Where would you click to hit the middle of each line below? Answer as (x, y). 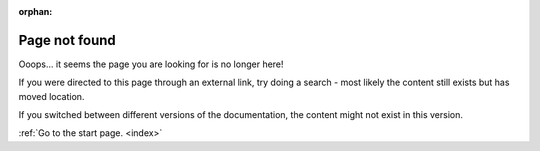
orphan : (35, 11)
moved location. (51, 96)
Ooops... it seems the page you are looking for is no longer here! (151, 64)
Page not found (67, 40)
